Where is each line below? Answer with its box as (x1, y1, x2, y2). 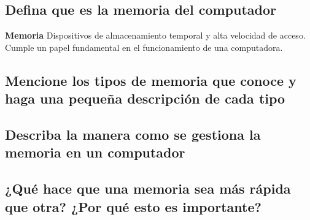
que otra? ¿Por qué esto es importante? (5, 197, 262, 216)
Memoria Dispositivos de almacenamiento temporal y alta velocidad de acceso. (5, 29, 306, 42)
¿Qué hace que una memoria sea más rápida (5, 179, 291, 198)
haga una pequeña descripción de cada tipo (5, 89, 285, 108)
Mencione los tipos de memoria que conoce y (5, 70, 296, 89)
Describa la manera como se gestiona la (5, 124, 261, 143)
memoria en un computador (5, 143, 185, 162)
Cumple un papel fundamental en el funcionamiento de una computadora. (5, 40, 283, 53)
